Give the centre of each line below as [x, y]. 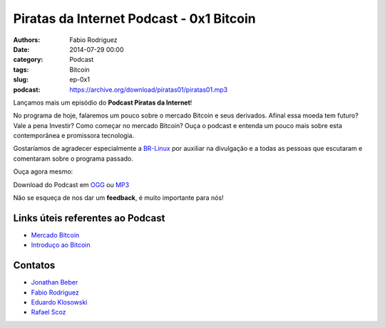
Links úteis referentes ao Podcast [89, 218]
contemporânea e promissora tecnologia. [74, 136]
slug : [21, 80]
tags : [21, 69]
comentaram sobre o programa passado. [73, 158]
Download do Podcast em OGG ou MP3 [71, 184]
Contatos [34, 266]
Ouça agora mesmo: [43, 171]
